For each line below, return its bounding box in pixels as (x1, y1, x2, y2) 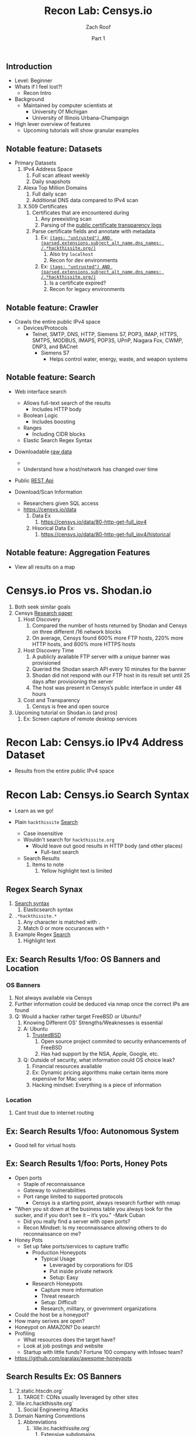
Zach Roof (85, 23, 111, 30)
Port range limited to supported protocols (23, 1193, 123, 1200)
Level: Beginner (14, 77, 53, 84)
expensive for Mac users (32, 1075, 92, 1082)
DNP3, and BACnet (32, 343, 78, 350)
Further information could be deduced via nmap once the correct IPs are (14, 1000, 190, 1007)
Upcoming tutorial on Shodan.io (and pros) (14, 709, 118, 716)
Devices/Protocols (23, 324, 68, 331)
